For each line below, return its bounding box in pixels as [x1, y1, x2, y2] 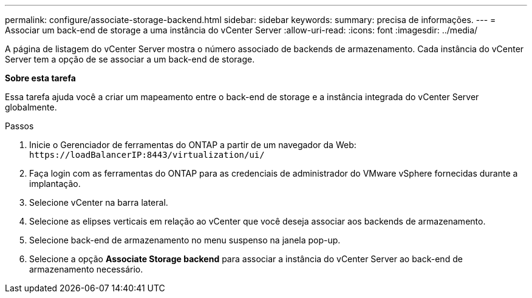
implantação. [29, 178, 81, 189]
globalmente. [5, 102, 57, 112]
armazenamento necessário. [29, 264, 143, 274]
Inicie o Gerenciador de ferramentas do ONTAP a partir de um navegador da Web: [29, 140, 356, 150]
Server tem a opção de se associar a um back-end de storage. [5, 54, 255, 64]
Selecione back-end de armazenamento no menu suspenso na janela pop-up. [29, 235, 341, 245]
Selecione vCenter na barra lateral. [29, 197, 168, 208]
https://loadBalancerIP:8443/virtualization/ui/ [29, 150, 265, 160]
